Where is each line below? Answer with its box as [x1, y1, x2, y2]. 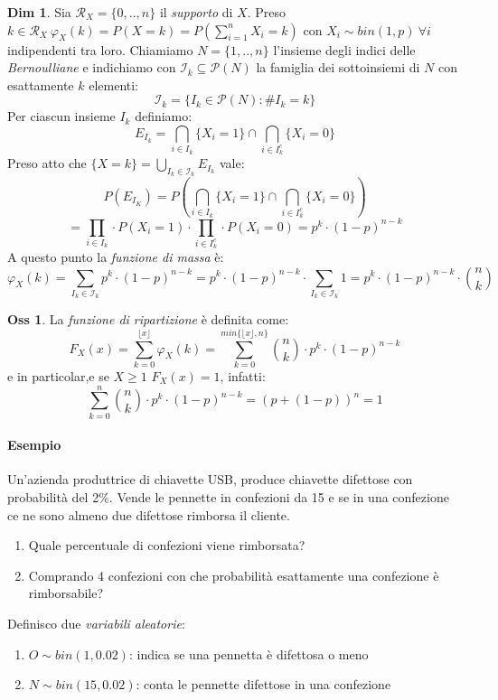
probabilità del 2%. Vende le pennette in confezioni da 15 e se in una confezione [7, 488, 449, 507]
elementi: [89, 75, 139, 94]
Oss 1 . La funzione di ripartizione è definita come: [7, 310, 289, 329]
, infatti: [220, 366, 266, 385]
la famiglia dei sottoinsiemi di [256, 58, 420, 77]
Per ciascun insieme [7, 107, 116, 126]
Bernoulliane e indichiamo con [7, 58, 176, 77]
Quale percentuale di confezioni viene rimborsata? [28, 536, 305, 555]
